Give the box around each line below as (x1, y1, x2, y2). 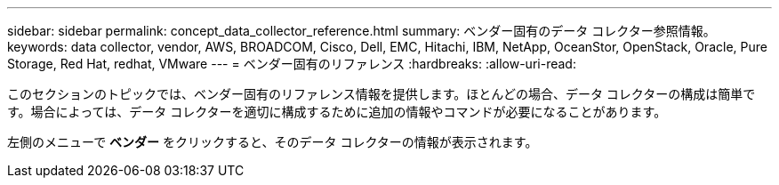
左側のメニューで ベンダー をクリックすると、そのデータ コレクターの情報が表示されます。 (7, 134, 538, 149)
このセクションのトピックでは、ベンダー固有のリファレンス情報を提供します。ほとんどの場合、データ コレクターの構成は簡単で (7, 86, 756, 101)
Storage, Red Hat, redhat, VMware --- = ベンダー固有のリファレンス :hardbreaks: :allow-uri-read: (7, 56, 576, 71)
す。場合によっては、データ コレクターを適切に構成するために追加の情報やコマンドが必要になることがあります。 (7, 104, 667, 119)
